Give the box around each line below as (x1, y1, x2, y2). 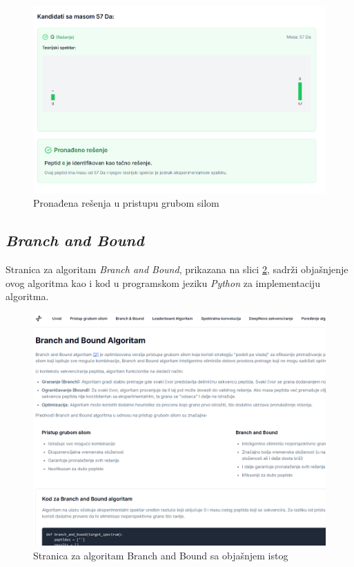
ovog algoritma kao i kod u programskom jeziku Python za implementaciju (6, 275, 320, 290)
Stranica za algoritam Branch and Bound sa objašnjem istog (33, 548, 288, 563)
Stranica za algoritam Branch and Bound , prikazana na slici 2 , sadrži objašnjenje (6, 262, 348, 277)
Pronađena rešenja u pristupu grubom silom (33, 196, 219, 210)
